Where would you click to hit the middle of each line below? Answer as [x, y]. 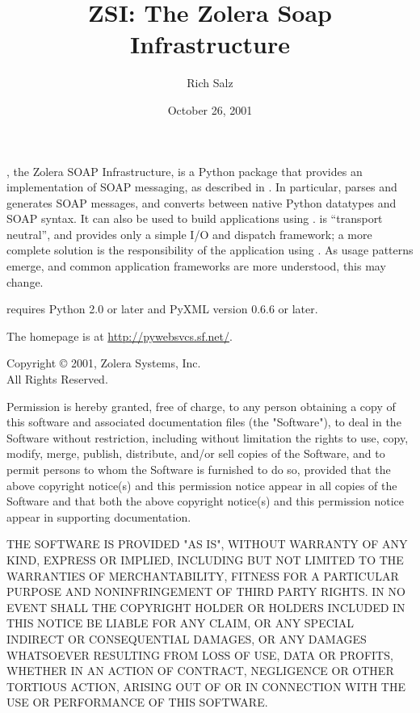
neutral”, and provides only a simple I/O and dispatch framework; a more [189, 234]
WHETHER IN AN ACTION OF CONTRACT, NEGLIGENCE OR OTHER [200, 671]
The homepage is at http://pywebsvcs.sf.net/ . [120, 336]
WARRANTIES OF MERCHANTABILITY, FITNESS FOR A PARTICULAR [203, 575]
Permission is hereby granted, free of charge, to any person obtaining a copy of [201, 406]
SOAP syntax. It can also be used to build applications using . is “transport [195, 218]
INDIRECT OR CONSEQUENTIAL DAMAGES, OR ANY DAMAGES [187, 638]
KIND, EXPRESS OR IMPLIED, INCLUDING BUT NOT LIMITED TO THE [205, 559]
